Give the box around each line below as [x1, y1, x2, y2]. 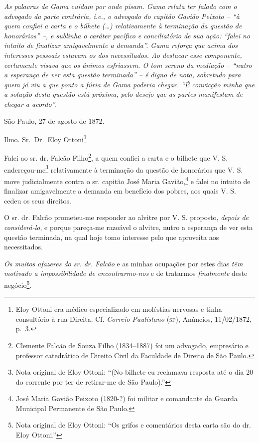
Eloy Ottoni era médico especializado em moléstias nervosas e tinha [15, 304, 222, 314]
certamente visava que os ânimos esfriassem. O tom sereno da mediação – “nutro [4, 59, 252, 70]
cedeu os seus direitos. [4, 195, 71, 206]
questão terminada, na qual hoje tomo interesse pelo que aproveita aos [4, 231, 219, 242]
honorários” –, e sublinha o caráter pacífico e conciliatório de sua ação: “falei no [4, 30, 251, 40]
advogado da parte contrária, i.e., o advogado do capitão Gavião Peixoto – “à [4, 10, 240, 21]
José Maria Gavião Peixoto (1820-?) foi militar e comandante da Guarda [15, 393, 238, 404]
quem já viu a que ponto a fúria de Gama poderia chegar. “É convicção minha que [4, 79, 255, 89]
